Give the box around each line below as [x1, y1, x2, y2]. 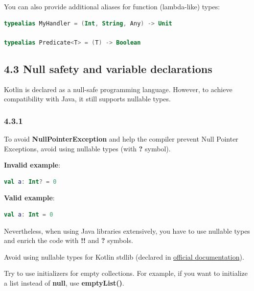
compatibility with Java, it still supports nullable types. [4, 94, 171, 104]
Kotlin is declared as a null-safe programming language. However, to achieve [4, 84, 232, 94]
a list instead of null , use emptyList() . [4, 277, 124, 288]
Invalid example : [4, 160, 61, 170]
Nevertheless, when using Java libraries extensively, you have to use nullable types [4, 225, 250, 236]
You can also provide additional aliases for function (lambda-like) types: [4, 1, 220, 11]
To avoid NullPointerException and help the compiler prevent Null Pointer [4, 133, 238, 144]
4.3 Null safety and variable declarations [4, 61, 212, 76]
